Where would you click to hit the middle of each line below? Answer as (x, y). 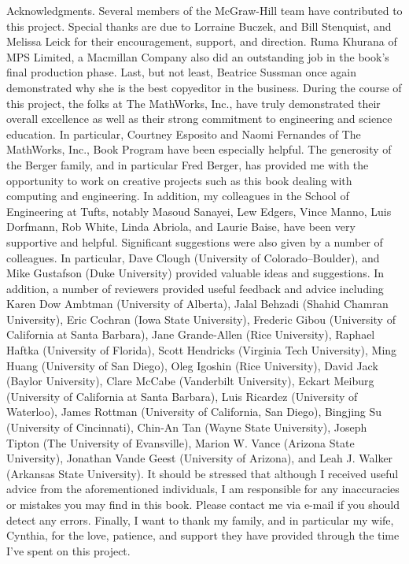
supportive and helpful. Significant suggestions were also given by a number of (195, 241)
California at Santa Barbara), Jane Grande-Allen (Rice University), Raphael (191, 334)
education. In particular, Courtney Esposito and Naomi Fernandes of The (184, 134)
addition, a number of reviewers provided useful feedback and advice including (195, 288)
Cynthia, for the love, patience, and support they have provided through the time (203, 535)
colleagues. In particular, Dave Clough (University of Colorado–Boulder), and (193, 257)
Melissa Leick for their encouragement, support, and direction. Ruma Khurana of (202, 41)
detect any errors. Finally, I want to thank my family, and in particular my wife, (200, 519)
